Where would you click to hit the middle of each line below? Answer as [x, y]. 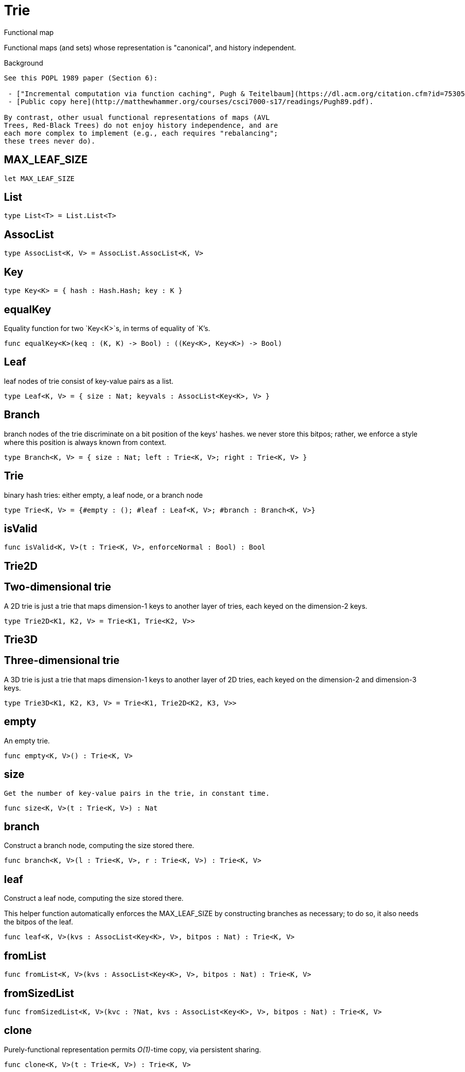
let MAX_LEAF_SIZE [39, 178]
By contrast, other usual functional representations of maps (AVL [137, 117]
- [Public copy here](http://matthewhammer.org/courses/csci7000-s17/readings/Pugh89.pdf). [191, 101]
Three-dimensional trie [62, 661]
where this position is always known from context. [85, 442]
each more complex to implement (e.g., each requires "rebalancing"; [141, 133]
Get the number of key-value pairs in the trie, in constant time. [137, 793]
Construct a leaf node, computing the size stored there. [94, 898]
